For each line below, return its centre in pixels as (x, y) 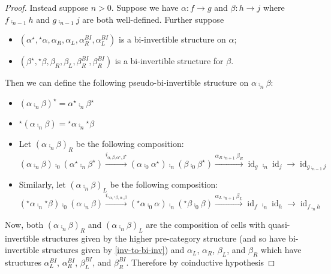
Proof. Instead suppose (47, 7)
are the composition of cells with (206, 224)
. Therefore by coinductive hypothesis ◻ (201, 262)
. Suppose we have (145, 7)
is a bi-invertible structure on (172, 39)
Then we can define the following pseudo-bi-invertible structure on (127, 82)
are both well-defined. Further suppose (153, 19)
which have (281, 250)
